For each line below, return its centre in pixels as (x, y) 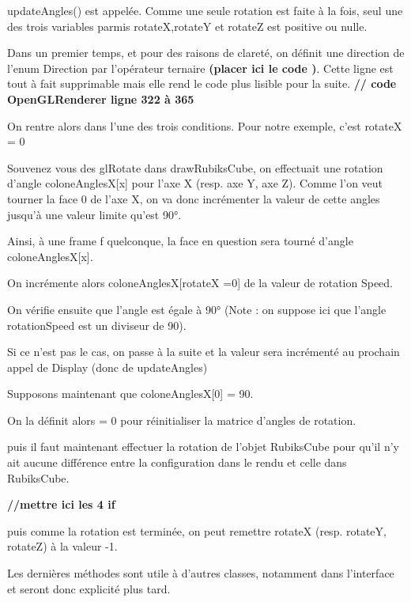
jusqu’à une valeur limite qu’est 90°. (94, 214)
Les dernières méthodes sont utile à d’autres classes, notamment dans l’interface (201, 573)
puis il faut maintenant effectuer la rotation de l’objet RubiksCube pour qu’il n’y (203, 447)
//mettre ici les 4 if (61, 504)
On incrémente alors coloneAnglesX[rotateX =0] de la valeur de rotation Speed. (200, 283)
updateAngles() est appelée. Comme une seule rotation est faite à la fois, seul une (205, 10)
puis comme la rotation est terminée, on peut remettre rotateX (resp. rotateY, (197, 530)
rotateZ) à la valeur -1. (62, 546)
